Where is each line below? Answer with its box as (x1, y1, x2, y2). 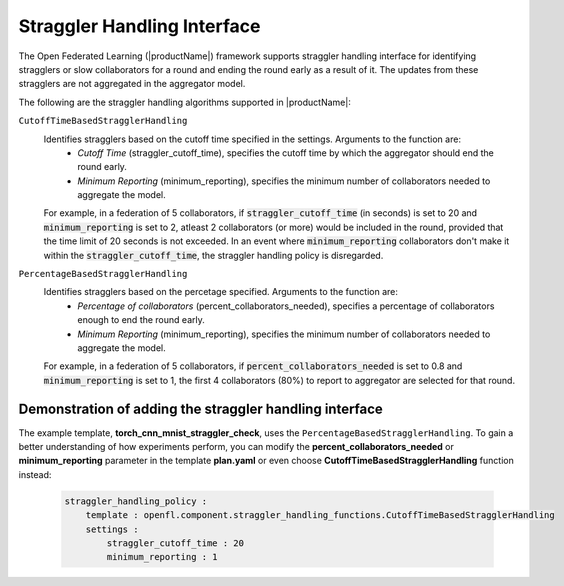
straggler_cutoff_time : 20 (106, 537, 245, 549)
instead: (18, 468, 52, 480)
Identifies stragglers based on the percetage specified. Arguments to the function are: (43, 286, 399, 298)
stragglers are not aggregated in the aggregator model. (18, 78, 246, 90)
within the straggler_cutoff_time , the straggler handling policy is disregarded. (43, 249, 384, 261)
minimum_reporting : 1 (106, 551, 219, 563)
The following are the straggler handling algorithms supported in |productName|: (18, 96, 352, 108)
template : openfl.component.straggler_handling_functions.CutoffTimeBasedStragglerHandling (85, 510, 555, 521)
